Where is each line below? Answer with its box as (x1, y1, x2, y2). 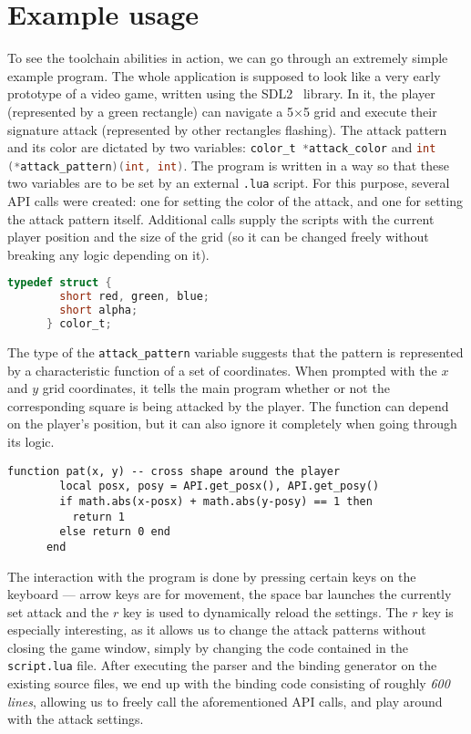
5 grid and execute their (302, 101, 437, 120)
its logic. (7, 431, 55, 450)
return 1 (72, 510, 125, 523)
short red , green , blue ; (59, 290, 210, 304)
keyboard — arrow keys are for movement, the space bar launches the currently (7, 584, 452, 604)
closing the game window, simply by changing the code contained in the (7, 637, 408, 656)
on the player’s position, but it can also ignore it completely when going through (7, 414, 457, 433)
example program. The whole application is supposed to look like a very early (7, 66, 441, 85)
